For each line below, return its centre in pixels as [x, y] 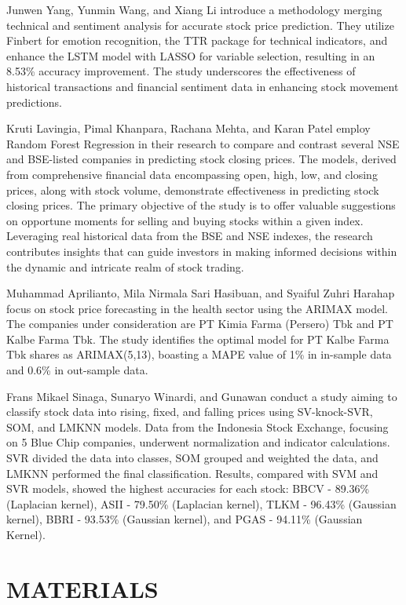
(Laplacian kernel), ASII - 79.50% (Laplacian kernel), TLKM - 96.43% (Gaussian [201, 503]
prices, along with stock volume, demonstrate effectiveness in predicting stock [193, 190]
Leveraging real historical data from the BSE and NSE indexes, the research [190, 236]
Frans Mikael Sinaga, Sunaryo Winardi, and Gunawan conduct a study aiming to [202, 396]
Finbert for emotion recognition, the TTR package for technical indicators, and [197, 40]
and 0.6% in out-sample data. [77, 370]
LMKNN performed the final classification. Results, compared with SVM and [192, 473]
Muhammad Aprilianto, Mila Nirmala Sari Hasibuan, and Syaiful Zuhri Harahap [201, 293]
